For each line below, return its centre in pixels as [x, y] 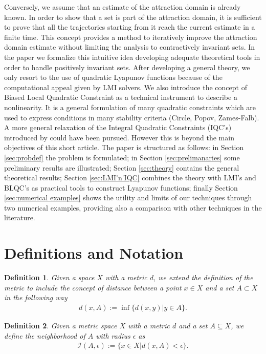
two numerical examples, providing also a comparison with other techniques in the [133, 207]
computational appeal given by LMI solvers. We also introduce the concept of [126, 87]
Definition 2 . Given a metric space [61, 325]
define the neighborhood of [45, 335]
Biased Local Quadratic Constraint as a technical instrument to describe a [121, 97]
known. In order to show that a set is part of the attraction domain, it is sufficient [133, 17]
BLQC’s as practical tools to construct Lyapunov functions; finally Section [121, 187]
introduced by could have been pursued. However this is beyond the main [119, 137]
